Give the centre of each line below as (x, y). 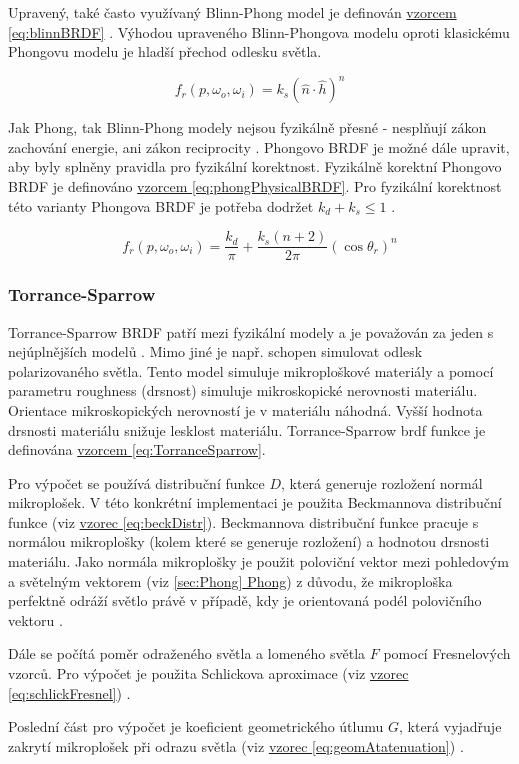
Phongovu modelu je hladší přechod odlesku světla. (165, 51)
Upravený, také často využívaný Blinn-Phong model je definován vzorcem (232, 12)
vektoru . (35, 619)
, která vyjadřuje (450, 726)
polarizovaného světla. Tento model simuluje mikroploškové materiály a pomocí (251, 370)
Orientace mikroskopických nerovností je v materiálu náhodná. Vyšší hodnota (245, 409)
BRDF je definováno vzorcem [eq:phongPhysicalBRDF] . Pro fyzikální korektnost (255, 186)
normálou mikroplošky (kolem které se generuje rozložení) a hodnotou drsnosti (249, 541)
